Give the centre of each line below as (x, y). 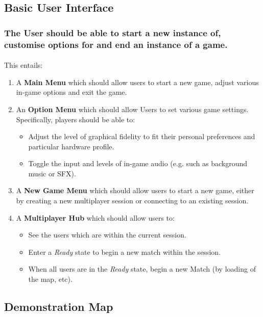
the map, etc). (50, 279)
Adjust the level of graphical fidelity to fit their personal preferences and (142, 136)
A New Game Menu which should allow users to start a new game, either (135, 190)
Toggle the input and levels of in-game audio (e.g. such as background (138, 163)
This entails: (23, 65)
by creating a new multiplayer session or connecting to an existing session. (132, 201)
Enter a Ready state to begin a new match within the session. (124, 252)
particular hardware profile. (71, 146)
